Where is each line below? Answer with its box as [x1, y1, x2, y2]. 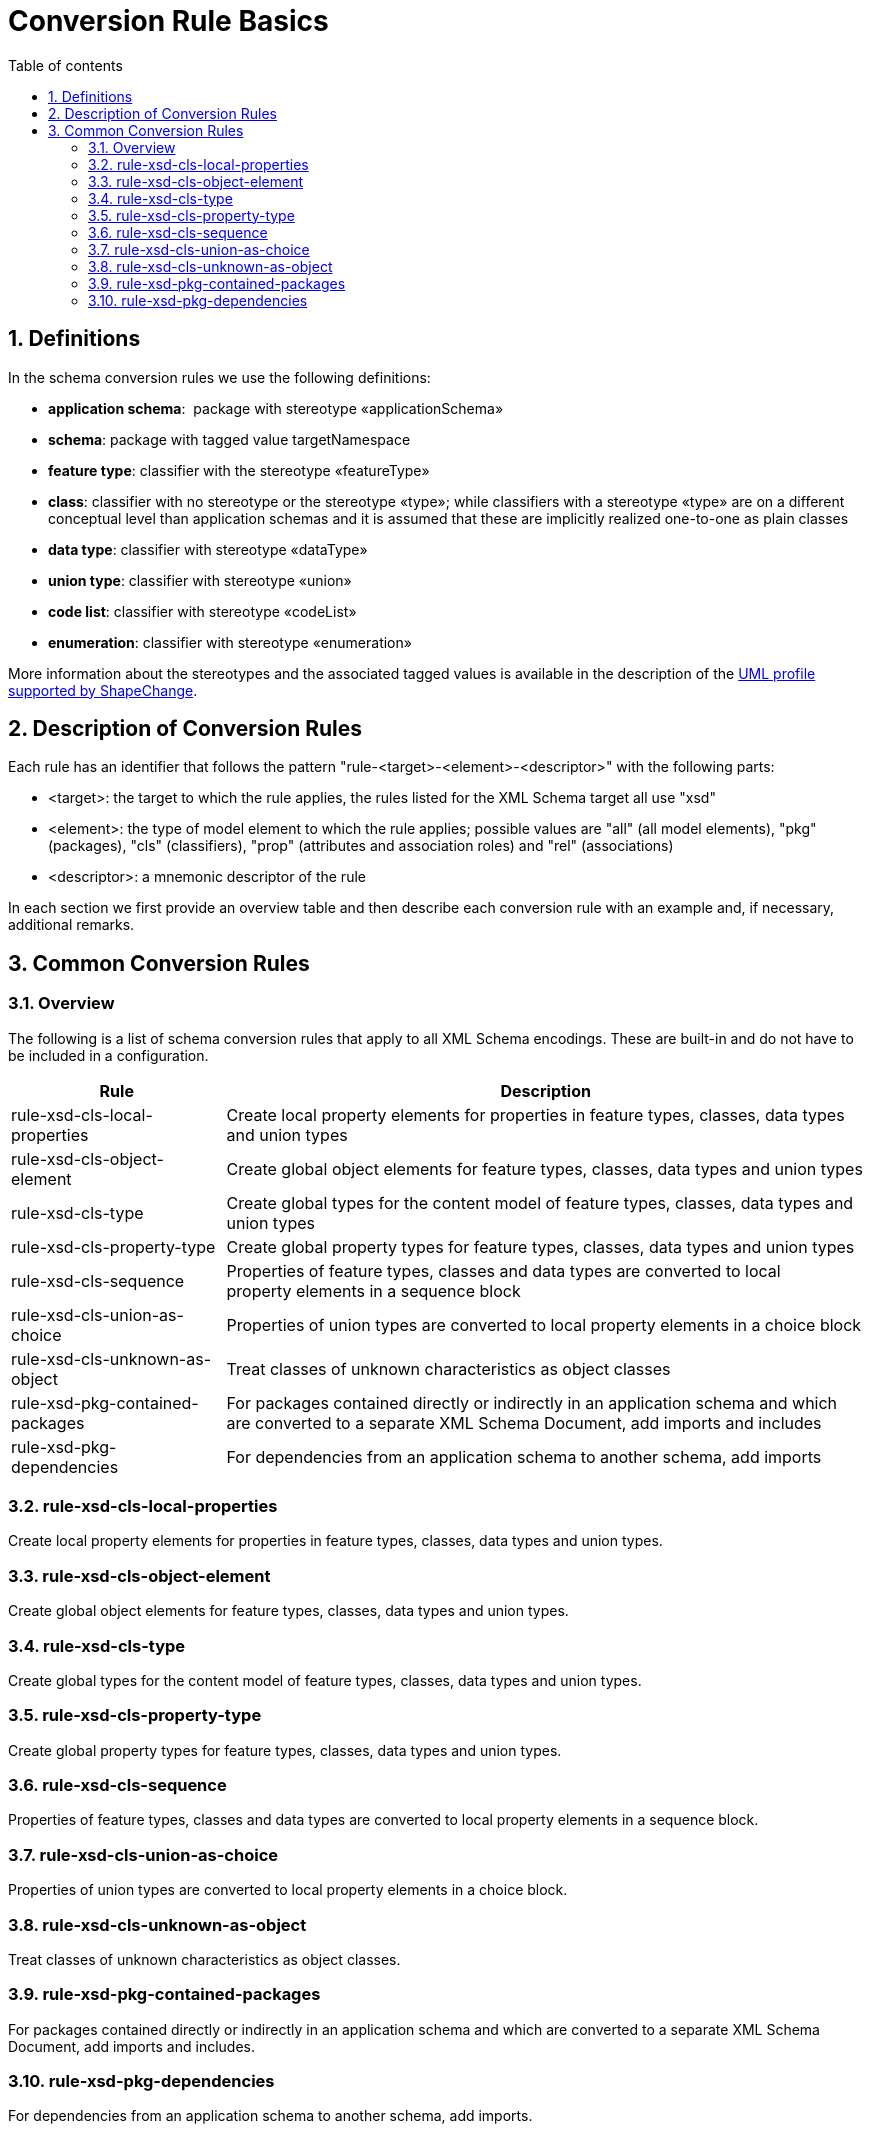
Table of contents [8, 56, 123, 74]
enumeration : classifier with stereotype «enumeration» [48, 633, 412, 651]
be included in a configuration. [8, 1046, 209, 1064]
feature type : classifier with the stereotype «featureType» [48, 461, 430, 479]
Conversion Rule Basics [8, 4, 329, 38]
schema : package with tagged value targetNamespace [48, 430, 411, 448]
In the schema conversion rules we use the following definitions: [8, 368, 431, 386]
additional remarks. [8, 916, 135, 934]
